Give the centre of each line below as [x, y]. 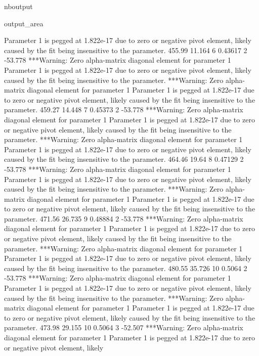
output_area [24, 23]
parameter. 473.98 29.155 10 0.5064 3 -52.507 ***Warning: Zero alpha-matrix [124, 327]
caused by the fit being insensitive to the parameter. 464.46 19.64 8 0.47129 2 [124, 159]
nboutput [18, 6]
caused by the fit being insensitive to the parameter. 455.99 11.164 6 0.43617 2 [126, 50]
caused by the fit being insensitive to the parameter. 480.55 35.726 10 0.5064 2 [126, 268]
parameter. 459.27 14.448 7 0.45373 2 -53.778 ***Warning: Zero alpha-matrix [124, 109]
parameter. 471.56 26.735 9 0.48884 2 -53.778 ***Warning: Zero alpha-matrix [124, 218]
